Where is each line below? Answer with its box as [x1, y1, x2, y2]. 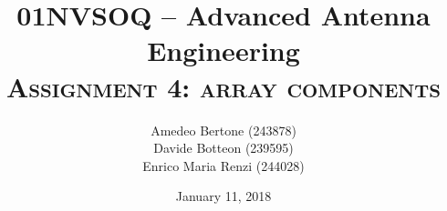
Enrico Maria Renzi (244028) [142, 156, 305, 175]
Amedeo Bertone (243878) [151, 120, 296, 139]
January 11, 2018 [175, 186, 272, 206]
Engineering [147, 32, 300, 69]
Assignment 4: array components [5, 67, 442, 105]
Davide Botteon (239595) [153, 138, 294, 157]
